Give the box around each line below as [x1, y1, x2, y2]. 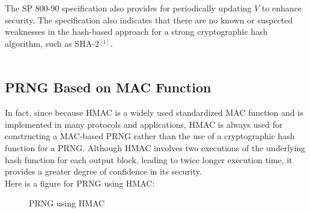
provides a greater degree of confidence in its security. [5, 165, 202, 178]
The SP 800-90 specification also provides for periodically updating [5, 2, 252, 14]
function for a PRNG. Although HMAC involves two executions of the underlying [5, 141, 306, 154]
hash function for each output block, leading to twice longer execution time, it [5, 153, 293, 166]
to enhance [261, 2, 302, 14]
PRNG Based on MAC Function [5, 78, 211, 97]
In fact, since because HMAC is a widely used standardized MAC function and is [5, 106, 303, 119]
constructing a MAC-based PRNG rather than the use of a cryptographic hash [5, 130, 295, 142]
